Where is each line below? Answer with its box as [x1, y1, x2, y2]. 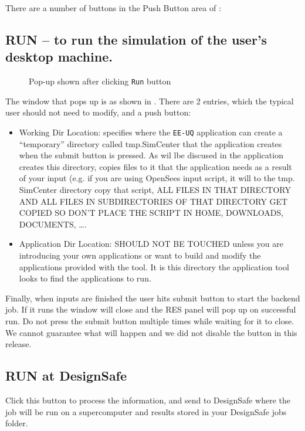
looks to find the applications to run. [19, 272, 151, 284]
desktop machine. [5, 47, 113, 66]
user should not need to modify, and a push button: [5, 106, 191, 118]
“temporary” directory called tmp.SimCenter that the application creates [19, 137, 282, 150]
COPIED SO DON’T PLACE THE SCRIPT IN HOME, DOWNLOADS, [19, 206, 284, 219]
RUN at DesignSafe [5, 366, 127, 385]
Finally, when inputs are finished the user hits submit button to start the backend [5, 291, 300, 304]
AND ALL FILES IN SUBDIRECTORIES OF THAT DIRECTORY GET [19, 195, 288, 207]
